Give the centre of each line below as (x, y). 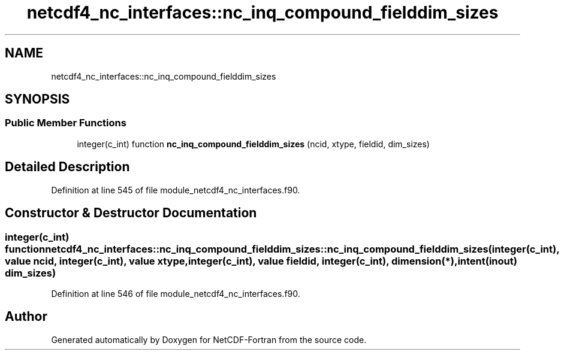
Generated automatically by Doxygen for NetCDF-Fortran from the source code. (209, 339)
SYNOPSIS (37, 99)
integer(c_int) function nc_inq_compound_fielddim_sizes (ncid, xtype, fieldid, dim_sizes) (253, 144)
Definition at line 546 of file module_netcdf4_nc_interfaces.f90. (176, 293)
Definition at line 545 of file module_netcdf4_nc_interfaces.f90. (176, 190)
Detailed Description (67, 167)
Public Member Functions (66, 123)
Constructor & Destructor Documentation (131, 213)
